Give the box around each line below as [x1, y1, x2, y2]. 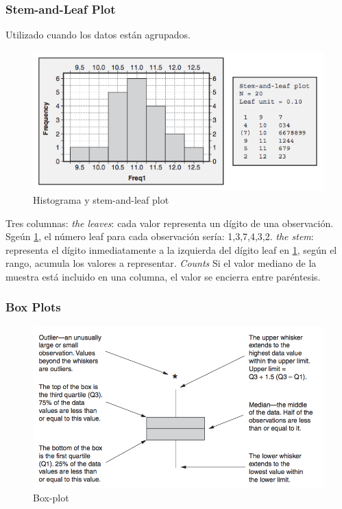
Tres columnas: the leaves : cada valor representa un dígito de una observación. [5, 215, 334, 230]
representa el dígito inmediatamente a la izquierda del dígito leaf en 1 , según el [5, 242, 337, 257]
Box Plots [5, 298, 61, 316]
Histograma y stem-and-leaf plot [33, 192, 169, 206]
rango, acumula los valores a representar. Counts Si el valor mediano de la [5, 256, 317, 270]
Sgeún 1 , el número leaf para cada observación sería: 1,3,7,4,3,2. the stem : [5, 229, 314, 244]
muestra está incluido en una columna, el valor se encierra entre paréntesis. [5, 269, 321, 283]
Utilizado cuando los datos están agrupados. [5, 27, 191, 42]
